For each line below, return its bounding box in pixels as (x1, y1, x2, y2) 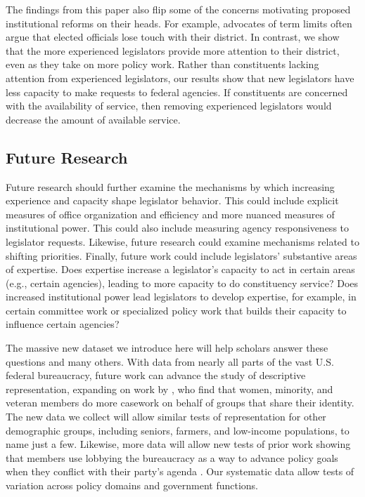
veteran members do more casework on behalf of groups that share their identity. (6, 395, 354, 410)
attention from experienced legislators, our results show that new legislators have (6, 70, 354, 85)
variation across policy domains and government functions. (6, 478, 259, 493)
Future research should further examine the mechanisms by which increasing (6, 179, 335, 194)
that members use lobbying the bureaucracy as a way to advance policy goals (6, 450, 338, 465)
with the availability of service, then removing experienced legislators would (6, 98, 332, 113)
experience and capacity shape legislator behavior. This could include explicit (6, 193, 339, 208)
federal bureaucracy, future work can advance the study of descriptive (6, 368, 306, 383)
